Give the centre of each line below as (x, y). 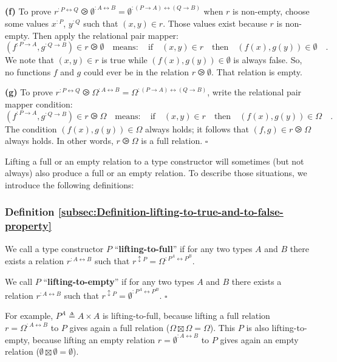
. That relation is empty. (257, 71)
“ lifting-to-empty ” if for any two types (119, 281)
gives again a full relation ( (120, 327)
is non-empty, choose (271, 11)
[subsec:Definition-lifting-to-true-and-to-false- (171, 212)
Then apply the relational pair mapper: (105, 35)
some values (27, 23)
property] (28, 226)
